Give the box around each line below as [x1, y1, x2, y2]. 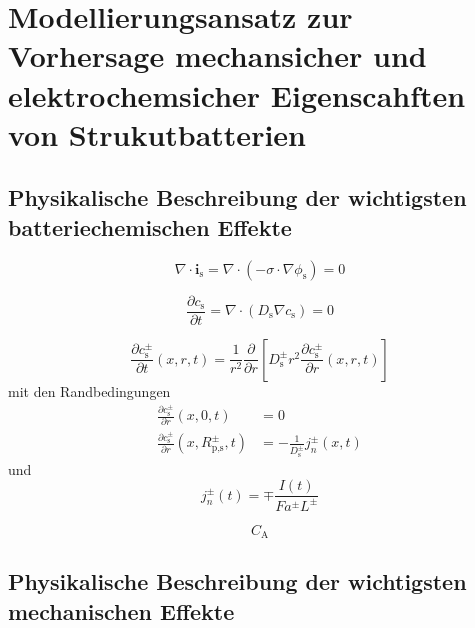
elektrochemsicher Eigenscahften [8, 74, 466, 115]
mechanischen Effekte [8, 595, 235, 626]
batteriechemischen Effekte [8, 211, 292, 242]
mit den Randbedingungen [8, 380, 171, 401]
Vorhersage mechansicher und [8, 35, 427, 76]
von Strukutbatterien [8, 113, 306, 154]
